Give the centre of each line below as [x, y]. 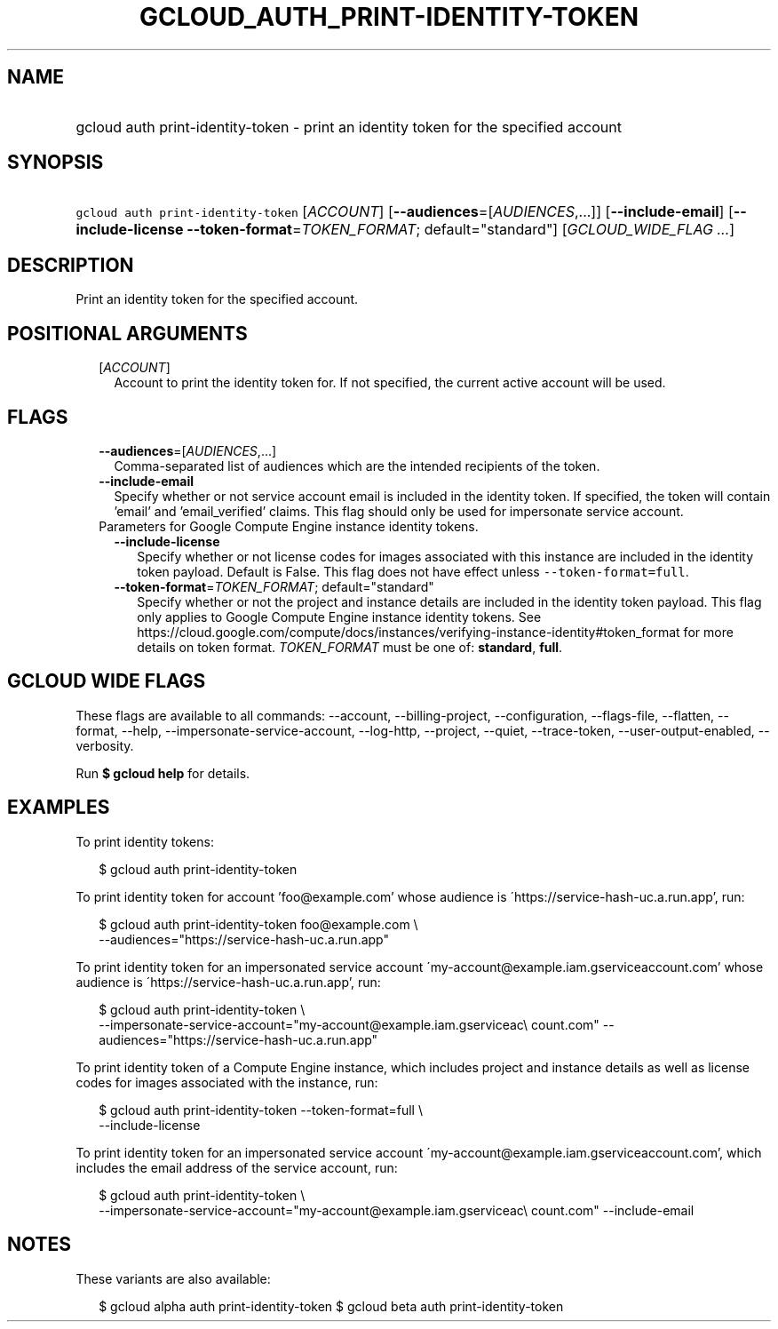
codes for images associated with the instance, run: [227, 1082]
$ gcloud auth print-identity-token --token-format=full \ [261, 1110]
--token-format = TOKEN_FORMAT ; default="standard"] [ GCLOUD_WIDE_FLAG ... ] [461, 230]
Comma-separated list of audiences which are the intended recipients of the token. [357, 466]
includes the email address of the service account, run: [237, 1167]
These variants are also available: [173, 1278]
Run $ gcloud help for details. [163, 773]
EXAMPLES [59, 808]
